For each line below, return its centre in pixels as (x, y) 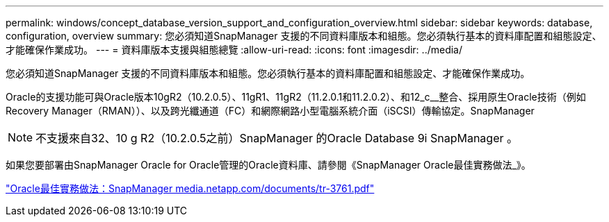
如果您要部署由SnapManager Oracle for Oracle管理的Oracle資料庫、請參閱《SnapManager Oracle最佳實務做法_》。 (268, 165)
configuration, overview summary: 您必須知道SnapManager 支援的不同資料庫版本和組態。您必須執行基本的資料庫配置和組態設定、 (304, 36)
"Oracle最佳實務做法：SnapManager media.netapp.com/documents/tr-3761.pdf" (190, 188)
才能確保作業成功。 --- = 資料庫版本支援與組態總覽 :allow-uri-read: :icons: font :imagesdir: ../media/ (234, 50)
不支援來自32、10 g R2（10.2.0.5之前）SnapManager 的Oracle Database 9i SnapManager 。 (277, 138)
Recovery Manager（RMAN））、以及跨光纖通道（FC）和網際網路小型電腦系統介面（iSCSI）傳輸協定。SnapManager (270, 111)
